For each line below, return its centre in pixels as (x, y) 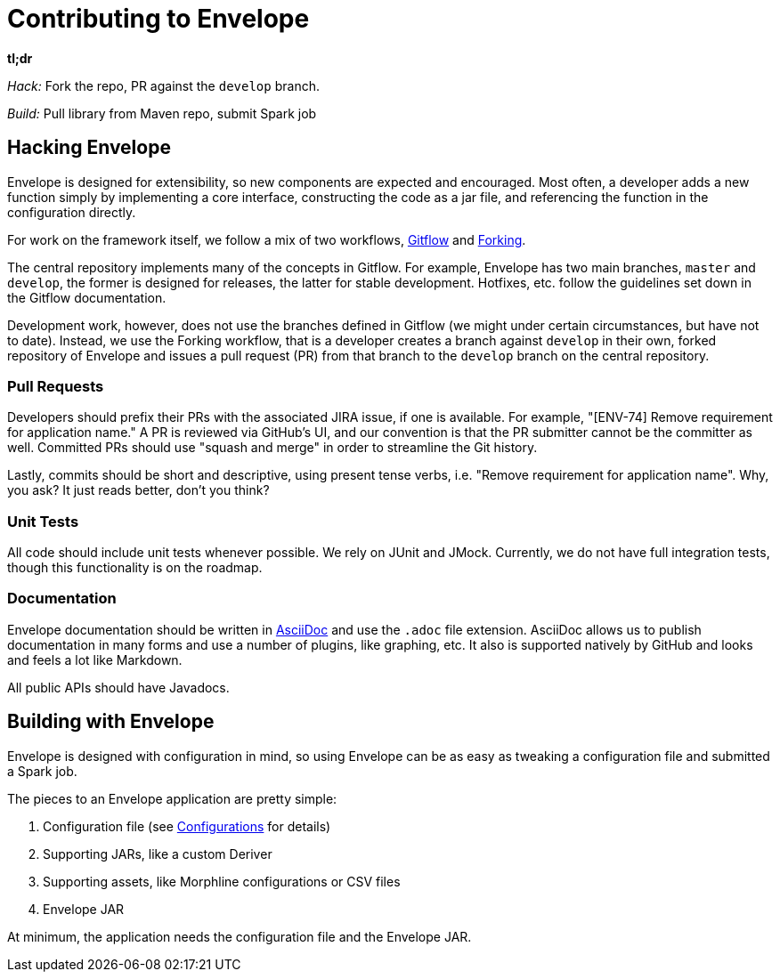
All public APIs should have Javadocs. (118, 687)
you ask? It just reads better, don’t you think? (138, 490)
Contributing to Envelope (158, 19)
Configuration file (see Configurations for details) (187, 826)
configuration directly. (72, 212)
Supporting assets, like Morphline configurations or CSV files (222, 881)
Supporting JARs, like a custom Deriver (158, 854)
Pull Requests (56, 386)
